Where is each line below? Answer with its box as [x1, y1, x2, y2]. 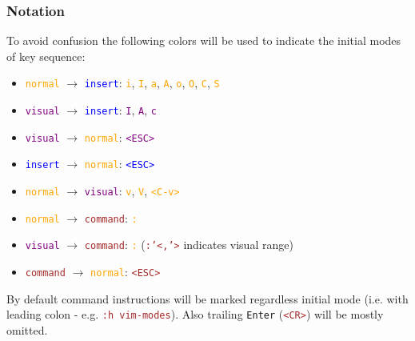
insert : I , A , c [84, 102, 157, 118]
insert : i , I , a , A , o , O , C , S [84, 74, 220, 91]
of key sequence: [6, 47, 86, 64]
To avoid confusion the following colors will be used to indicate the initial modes [6, 32, 401, 49]
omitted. [6, 321, 48, 338]
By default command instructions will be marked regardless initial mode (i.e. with [6, 290, 409, 307]
